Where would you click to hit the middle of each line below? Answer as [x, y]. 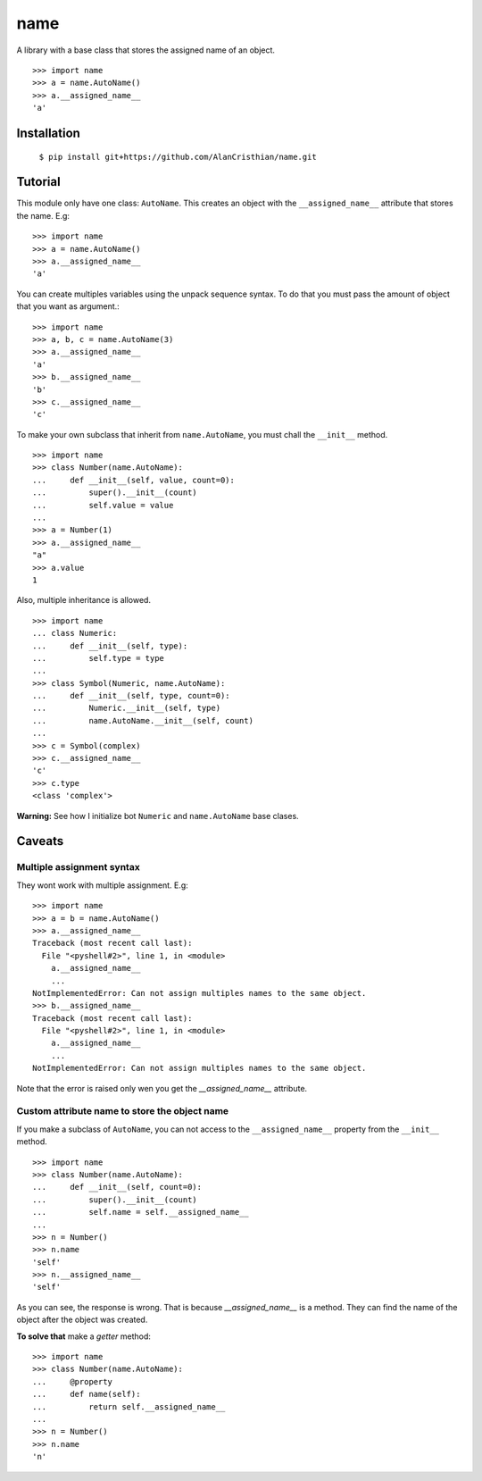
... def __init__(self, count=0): [117, 1187]
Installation [48, 133]
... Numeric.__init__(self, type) [127, 708]
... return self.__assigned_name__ [129, 1406]
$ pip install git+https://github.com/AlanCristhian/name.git [178, 157]
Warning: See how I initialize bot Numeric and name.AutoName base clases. [158, 816]
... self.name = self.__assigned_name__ [141, 1212]
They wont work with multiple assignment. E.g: [103, 885]
